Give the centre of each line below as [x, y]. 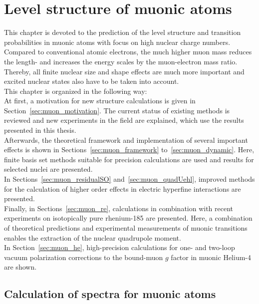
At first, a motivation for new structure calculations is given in [100, 101]
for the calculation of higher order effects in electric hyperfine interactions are [123, 188]
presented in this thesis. [40, 130]
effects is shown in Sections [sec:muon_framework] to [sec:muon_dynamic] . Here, [129, 150]
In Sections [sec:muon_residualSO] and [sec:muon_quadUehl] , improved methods [129, 179]
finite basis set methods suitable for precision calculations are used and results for [129, 159]
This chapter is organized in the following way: [76, 91]
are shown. [20, 267]
